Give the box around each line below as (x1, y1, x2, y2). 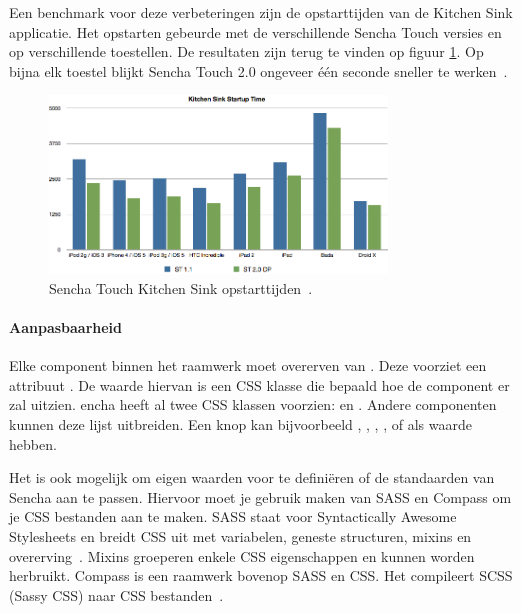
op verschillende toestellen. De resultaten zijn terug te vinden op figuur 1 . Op (9, 41, 484, 62)
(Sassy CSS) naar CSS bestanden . (9, 584, 224, 605)
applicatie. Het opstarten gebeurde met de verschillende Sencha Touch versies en (9, 21, 502, 42)
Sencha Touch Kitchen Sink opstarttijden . (49, 277, 313, 298)
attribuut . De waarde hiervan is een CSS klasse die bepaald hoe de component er (9, 374, 510, 395)
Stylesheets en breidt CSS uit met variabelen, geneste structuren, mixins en (9, 525, 472, 546)
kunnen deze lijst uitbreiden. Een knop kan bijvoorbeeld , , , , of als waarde (9, 413, 472, 434)
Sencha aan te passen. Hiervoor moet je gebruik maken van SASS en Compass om (9, 486, 512, 507)
